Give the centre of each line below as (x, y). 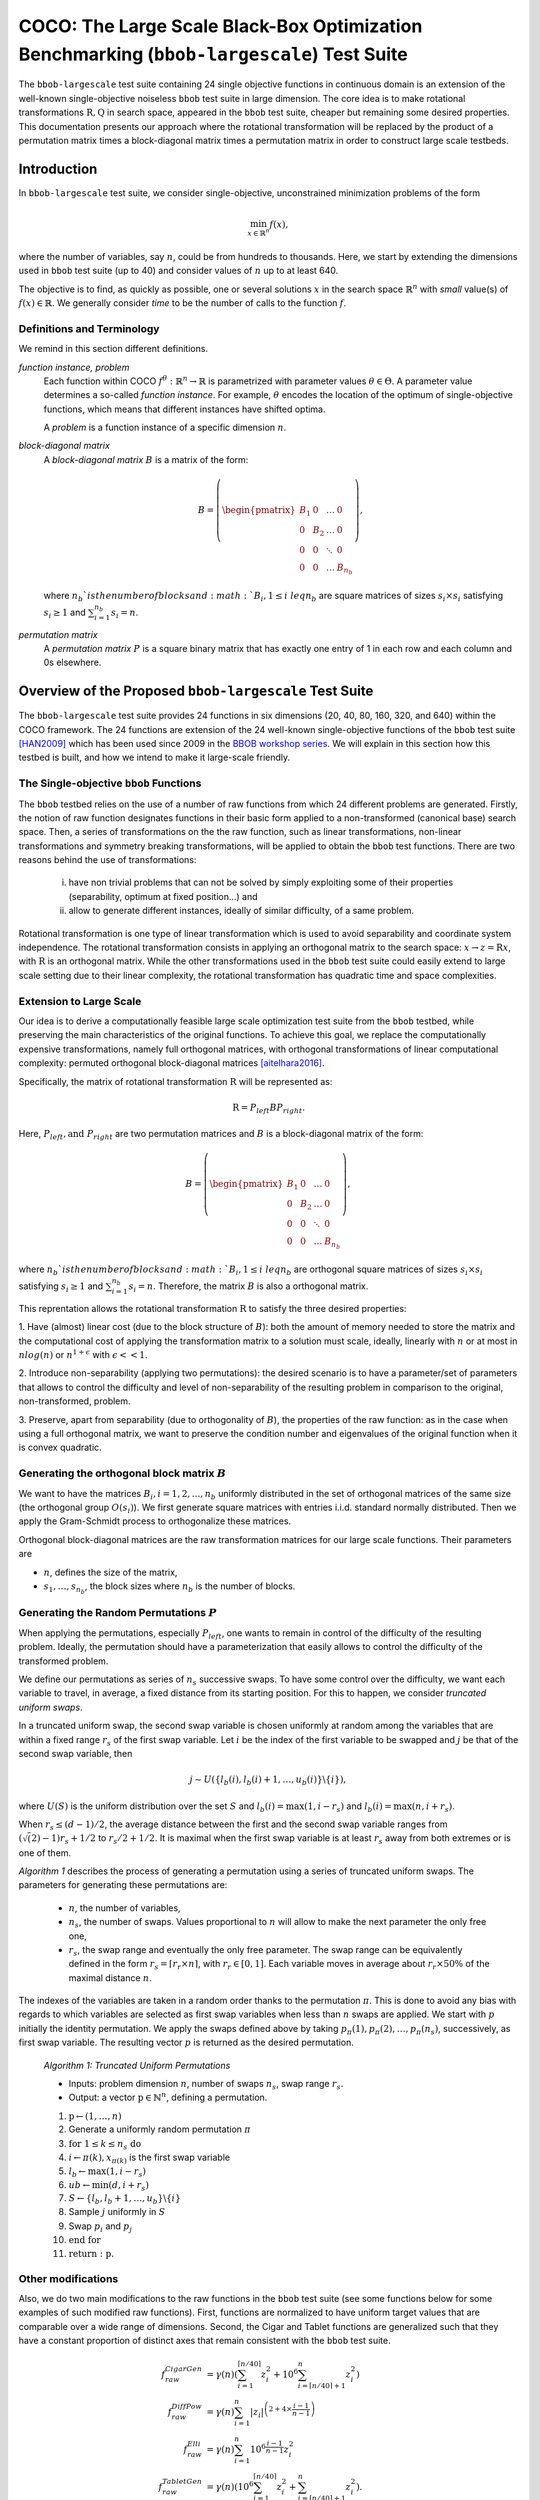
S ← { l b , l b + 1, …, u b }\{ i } (125, 2200)
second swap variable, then (75, 1753)
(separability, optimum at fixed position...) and (163, 896)
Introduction (58, 168)
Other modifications (68, 2278)
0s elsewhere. (72, 662)
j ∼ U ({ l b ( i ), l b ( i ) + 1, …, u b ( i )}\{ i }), (268, 1780)
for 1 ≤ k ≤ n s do (105, 2145)
